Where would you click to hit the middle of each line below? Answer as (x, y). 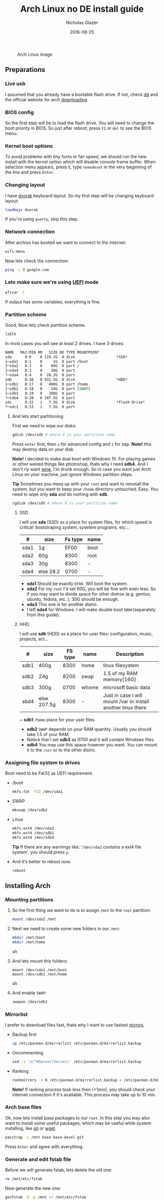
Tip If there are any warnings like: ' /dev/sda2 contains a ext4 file (77, 847)
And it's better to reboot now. (41, 861)
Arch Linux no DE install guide (82, 9)
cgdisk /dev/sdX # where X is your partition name (65, 503)
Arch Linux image (35, 54)
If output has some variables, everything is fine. (53, 301)
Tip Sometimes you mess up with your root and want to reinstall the (81, 484)
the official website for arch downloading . (47, 99)
